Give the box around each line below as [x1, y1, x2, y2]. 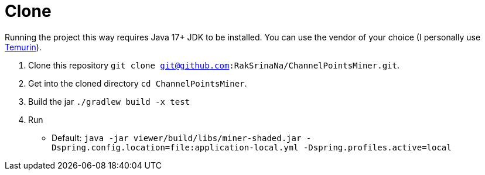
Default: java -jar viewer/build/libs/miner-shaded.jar [52, 132, 302, 143]
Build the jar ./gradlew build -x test [28, 96, 190, 107]
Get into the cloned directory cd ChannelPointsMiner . [28, 78, 247, 88]
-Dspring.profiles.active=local [303, 142, 452, 152]
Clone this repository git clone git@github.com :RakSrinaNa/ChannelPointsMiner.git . [28, 60, 399, 70]
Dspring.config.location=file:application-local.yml [52, 142, 299, 152]
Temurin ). [5, 42, 42, 52]
